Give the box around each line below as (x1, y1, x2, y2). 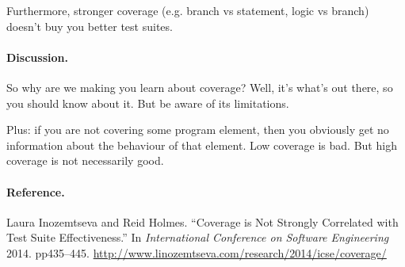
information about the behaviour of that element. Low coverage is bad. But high (6, 136, 397, 153)
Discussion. (6, 48, 68, 65)
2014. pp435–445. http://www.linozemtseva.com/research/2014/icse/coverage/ (6, 244, 387, 261)
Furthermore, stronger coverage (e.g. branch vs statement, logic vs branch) (6, 2, 369, 18)
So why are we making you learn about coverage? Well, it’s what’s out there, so (6, 78, 393, 95)
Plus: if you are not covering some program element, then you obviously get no (6, 121, 389, 138)
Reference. (6, 183, 65, 200)
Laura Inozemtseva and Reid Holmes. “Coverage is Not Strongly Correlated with (6, 213, 399, 230)
